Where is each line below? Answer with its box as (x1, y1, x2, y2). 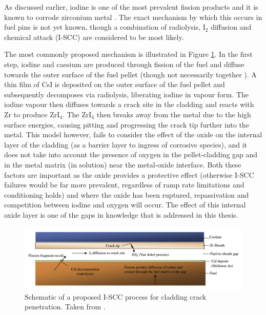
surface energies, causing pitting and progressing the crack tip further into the (4, 119, 249, 130)
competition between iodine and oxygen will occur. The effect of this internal (4, 199, 246, 210)
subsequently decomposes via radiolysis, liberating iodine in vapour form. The (4, 89, 249, 99)
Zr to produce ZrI (4, 109, 60, 119)
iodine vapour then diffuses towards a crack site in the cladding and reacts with (4, 99, 254, 110)
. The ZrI (62, 109, 92, 119)
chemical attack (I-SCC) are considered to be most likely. (4, 31, 184, 42)
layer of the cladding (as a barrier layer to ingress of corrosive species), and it (4, 139, 248, 150)
